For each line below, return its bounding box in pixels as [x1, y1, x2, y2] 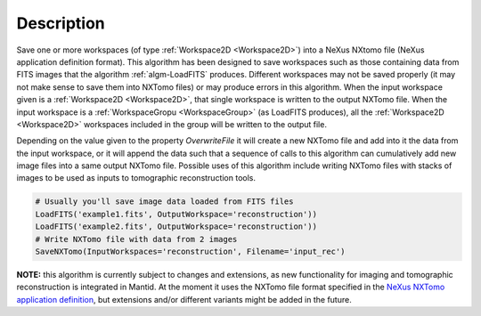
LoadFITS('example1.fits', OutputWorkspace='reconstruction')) [35, 209, 318, 219]
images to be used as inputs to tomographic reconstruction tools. [16, 173, 257, 183]
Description [16, 13, 106, 33]
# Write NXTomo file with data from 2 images [35, 234, 238, 244]
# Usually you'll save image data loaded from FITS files [35, 197, 294, 207]
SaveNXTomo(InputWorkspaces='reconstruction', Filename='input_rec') [35, 247, 346, 256]
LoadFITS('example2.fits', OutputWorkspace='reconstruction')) [35, 222, 318, 231]
